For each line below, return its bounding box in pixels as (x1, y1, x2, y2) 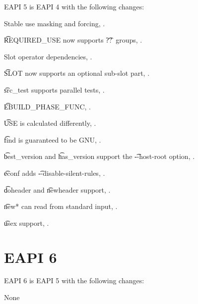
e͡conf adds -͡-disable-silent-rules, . (4, 167, 105, 178)
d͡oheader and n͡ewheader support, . (4, 184, 111, 195)
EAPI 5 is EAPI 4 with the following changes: (4, 1, 144, 11)
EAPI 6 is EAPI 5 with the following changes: (4, 275, 144, 286)
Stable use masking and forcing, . (4, 18, 105, 28)
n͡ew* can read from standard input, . (4, 201, 118, 211)
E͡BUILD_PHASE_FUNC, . (4, 101, 91, 111)
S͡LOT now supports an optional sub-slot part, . (4, 68, 150, 78)
